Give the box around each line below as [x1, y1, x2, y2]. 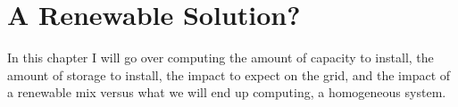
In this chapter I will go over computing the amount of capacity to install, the [7, 48, 434, 67]
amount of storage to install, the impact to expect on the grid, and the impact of [7, 65, 451, 84]
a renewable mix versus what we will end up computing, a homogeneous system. [7, 83, 446, 102]
